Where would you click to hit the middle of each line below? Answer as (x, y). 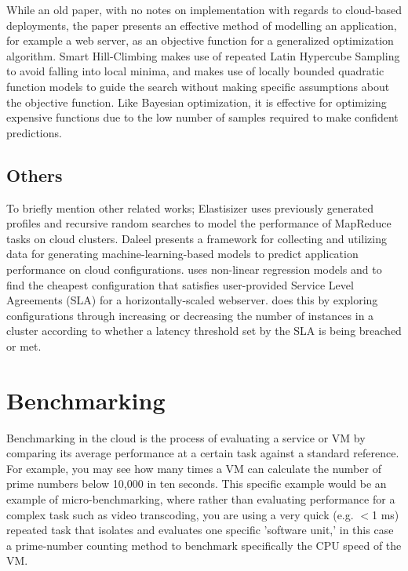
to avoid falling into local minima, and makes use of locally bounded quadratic (195, 71)
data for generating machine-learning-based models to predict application (182, 254)
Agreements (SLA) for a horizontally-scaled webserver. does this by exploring (192, 300)
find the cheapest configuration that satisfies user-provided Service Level (180, 284)
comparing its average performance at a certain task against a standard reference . (203, 453)
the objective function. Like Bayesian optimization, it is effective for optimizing (197, 102)
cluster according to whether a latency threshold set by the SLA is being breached (204, 331)
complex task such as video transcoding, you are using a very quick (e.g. (180, 514)
